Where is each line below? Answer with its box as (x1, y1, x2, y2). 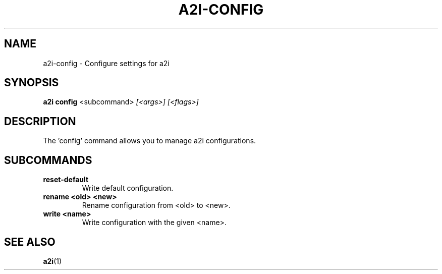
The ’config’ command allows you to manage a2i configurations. (43, 136, 256, 145)
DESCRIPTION (4, 115, 76, 128)
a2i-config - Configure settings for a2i (43, 59, 170, 68)
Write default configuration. (82, 184, 174, 193)
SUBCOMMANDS (4, 153, 92, 167)
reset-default (43, 175, 89, 184)
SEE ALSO (4, 235, 56, 248)
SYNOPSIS (4, 76, 59, 89)
